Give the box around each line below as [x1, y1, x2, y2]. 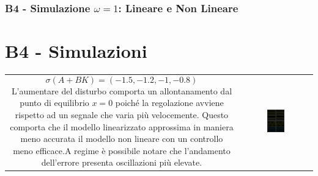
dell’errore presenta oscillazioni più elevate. [41, 156, 202, 169]
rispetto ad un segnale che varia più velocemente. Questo [15, 108, 229, 121]
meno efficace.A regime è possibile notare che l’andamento [13, 144, 231, 157]
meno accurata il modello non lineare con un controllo [20, 132, 223, 145]
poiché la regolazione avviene [115, 96, 224, 109]
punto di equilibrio [20, 96, 89, 109]
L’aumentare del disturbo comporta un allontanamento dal [11, 84, 232, 97]
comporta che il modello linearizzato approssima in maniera [10, 120, 234, 133]
